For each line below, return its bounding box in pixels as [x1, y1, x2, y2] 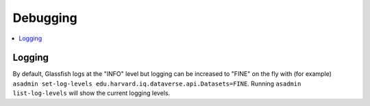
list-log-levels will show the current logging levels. [12, 89, 171, 97]
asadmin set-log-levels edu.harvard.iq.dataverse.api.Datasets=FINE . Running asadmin [12, 79, 301, 88]
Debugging [12, 10, 78, 25]
